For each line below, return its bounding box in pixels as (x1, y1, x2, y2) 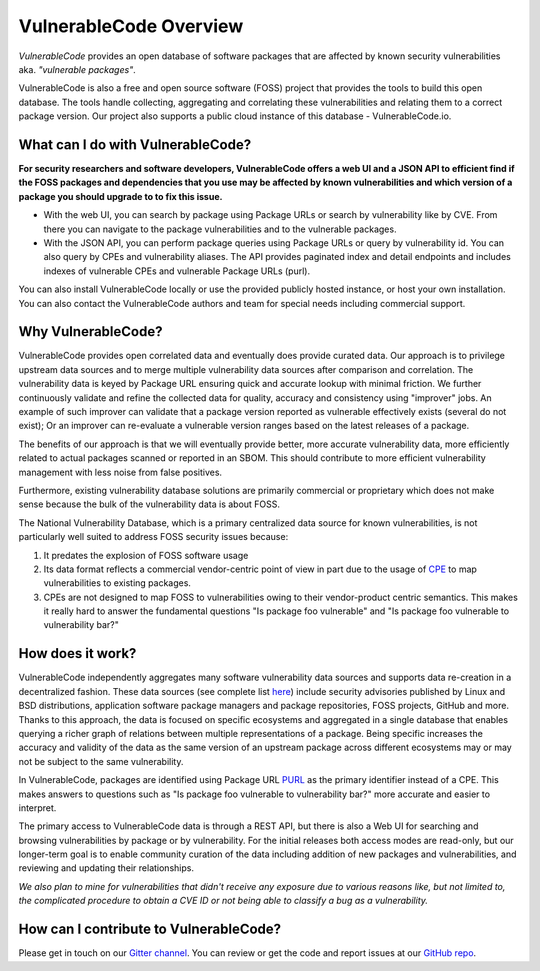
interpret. (18, 801, 57, 814)
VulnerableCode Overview (18, 15, 244, 37)
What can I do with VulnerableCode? (18, 136, 252, 153)
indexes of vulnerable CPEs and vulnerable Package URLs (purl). (43, 265, 310, 277)
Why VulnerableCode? (18, 323, 163, 340)
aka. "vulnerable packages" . (18, 63, 137, 75)
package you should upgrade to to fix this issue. (18, 190, 223, 202)
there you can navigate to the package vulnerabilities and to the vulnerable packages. (43, 223, 397, 235)
